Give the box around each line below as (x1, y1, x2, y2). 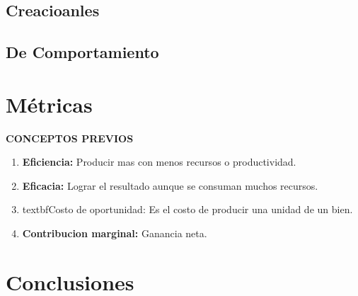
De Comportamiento (6, 41, 159, 63)
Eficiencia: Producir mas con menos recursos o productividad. (22, 154, 296, 169)
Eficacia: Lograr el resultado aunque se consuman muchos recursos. (22, 178, 318, 193)
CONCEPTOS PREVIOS (6, 130, 134, 145)
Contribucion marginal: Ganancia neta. (22, 226, 207, 241)
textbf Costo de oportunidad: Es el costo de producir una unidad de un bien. (22, 202, 353, 217)
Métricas (6, 89, 93, 118)
